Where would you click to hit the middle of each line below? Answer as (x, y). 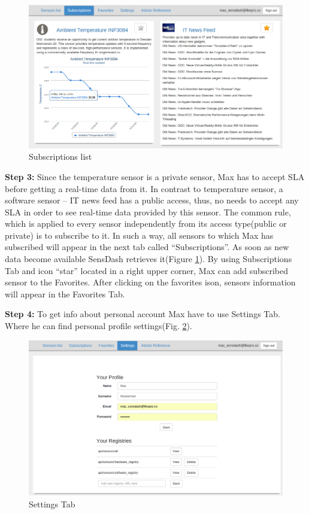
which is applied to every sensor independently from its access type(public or (146, 223)
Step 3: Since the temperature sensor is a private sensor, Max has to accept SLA (155, 176)
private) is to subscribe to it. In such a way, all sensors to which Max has (139, 235)
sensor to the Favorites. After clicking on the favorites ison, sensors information (150, 282)
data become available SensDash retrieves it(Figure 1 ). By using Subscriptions (149, 259)
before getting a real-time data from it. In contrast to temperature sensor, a (144, 188)
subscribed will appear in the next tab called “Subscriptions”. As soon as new (147, 247)
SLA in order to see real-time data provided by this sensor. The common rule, (148, 212)
